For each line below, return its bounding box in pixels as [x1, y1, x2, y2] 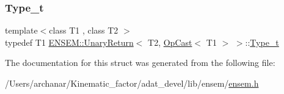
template [5, 24, 38, 37]
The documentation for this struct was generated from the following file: [5, 56, 275, 69]
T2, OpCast [148, 35, 192, 48]
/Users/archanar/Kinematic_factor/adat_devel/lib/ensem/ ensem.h [5, 77, 259, 89]
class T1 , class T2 [49, 24, 118, 37]
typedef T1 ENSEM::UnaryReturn [5, 35, 134, 48]
